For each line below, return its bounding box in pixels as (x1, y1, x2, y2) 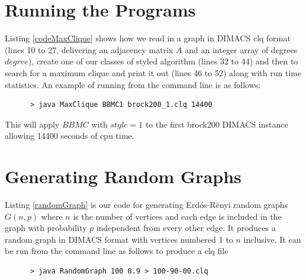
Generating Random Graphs (5, 164, 241, 188)
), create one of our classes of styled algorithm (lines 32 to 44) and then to (28, 55, 298, 67)
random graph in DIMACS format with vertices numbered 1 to (5, 233, 233, 245)
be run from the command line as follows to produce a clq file (5, 245, 228, 257)
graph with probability (5, 222, 87, 234)
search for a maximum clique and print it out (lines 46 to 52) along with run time (5, 66, 302, 79)
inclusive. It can (243, 233, 301, 245)
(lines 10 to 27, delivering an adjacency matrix (5, 43, 173, 56)
